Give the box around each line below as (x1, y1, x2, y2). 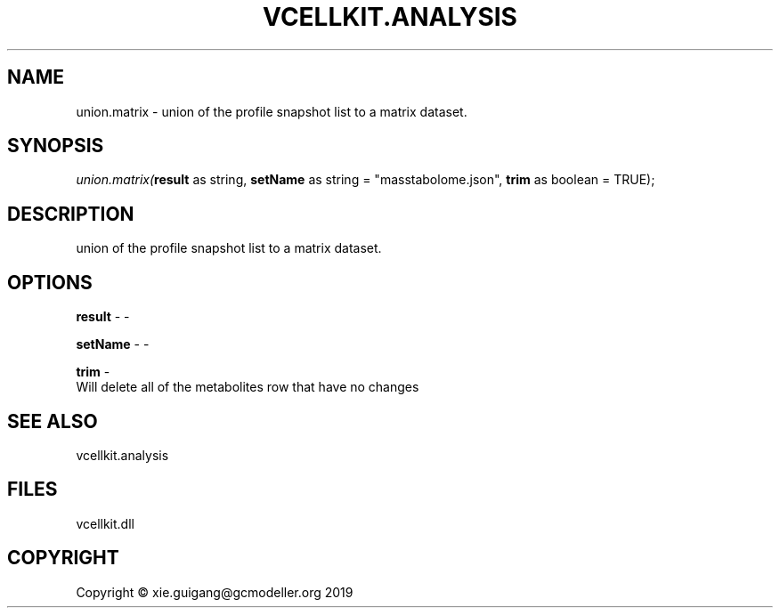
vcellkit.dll (76, 515, 134, 531)
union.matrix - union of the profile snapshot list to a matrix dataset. (76, 103, 467, 119)
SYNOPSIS (7, 134, 104, 158)
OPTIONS (7, 271, 93, 294)
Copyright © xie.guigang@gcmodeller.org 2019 (76, 584, 353, 600)
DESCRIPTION (7, 202, 134, 225)
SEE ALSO (7, 409, 98, 433)
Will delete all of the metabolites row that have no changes (76, 379, 419, 395)
